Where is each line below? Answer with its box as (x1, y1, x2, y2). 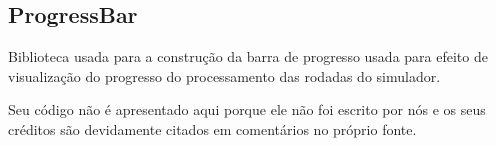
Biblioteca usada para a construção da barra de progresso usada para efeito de (8, 46, 488, 67)
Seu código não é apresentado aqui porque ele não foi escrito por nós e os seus (8, 99, 486, 120)
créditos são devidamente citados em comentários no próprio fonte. (8, 118, 417, 139)
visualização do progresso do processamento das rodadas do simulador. (8, 65, 441, 86)
